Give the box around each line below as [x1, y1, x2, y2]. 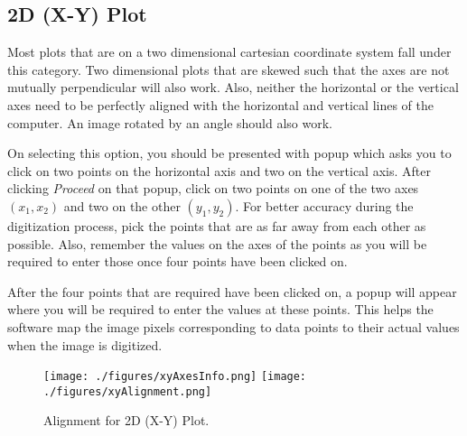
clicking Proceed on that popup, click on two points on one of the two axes [7, 179, 419, 198]
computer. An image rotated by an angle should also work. [7, 113, 332, 132]
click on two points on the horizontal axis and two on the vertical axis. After [7, 161, 431, 180]
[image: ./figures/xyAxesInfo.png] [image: [43, 370, 307, 384]
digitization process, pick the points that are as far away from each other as [7, 216, 426, 235]
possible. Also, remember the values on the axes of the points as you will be [7, 234, 427, 253]
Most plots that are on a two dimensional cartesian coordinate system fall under [7, 42, 452, 61]
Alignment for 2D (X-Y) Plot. [43, 411, 210, 430]
